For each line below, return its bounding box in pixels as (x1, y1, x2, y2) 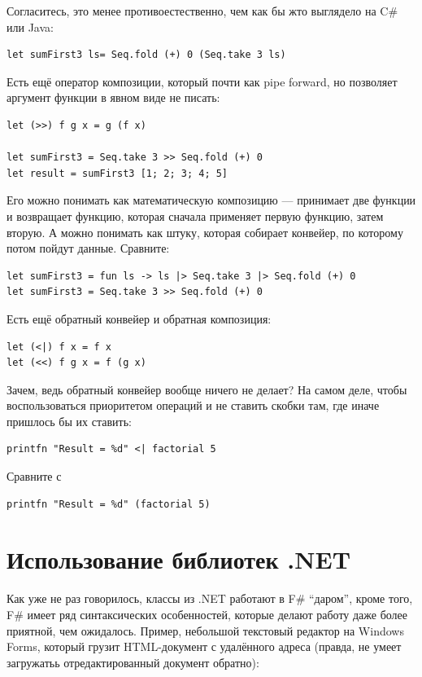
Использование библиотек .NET (7, 543, 351, 576)
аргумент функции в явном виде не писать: (7, 89, 220, 106)
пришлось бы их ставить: (7, 412, 132, 429)
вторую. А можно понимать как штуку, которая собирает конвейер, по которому (7, 223, 403, 240)
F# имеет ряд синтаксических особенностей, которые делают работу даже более (7, 605, 408, 622)
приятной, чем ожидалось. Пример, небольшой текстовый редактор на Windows (7, 622, 404, 639)
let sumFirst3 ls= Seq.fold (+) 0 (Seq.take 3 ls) (7, 49, 286, 61)
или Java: (7, 18, 54, 35)
